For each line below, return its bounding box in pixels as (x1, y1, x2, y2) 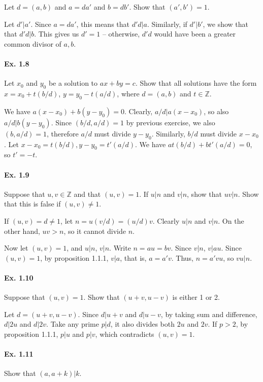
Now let (4, 242, 28, 253)
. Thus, (171, 252, 193, 263)
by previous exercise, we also (126, 117, 215, 127)
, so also (204, 106, 229, 116)
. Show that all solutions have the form (135, 78, 257, 88)
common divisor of (4, 38, 61, 49)
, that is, (120, 252, 147, 263)
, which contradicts (95, 328, 154, 339)
